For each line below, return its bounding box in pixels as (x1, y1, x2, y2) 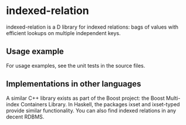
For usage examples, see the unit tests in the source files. (6, 62, 146, 69)
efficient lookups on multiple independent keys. (6, 29, 121, 36)
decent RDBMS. (6, 113, 45, 120)
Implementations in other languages (6, 79, 141, 89)
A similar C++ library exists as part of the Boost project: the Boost (6, 95, 165, 102)
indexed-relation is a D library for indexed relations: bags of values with (6, 23, 179, 30)
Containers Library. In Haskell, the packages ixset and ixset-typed (20, 100, 180, 107)
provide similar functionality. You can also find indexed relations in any (6, 107, 177, 114)
